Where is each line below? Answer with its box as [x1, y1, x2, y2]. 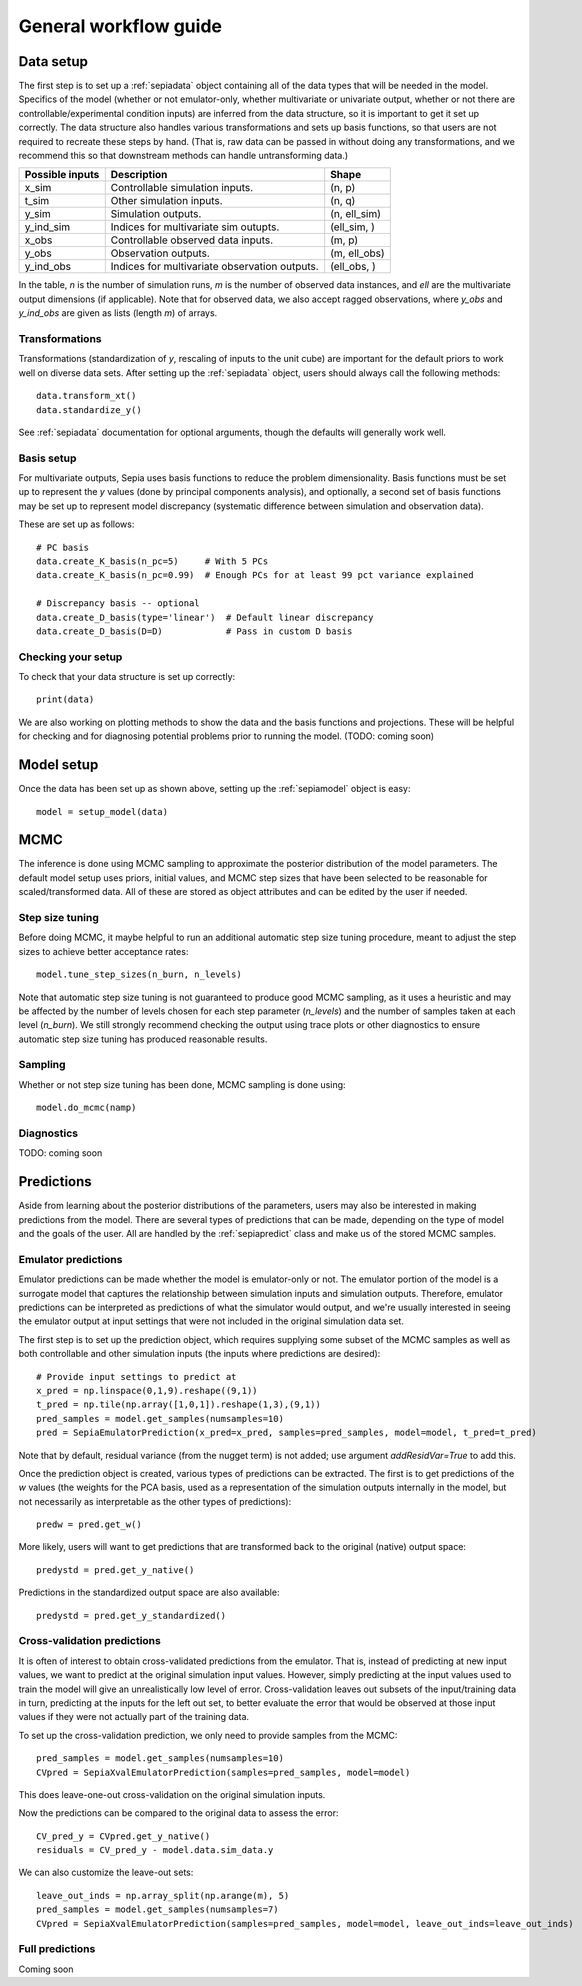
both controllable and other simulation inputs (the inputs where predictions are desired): [18, 1348, 381, 1360]
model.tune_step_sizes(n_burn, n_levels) [36, 969, 242, 980]
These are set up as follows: [18, 518, 135, 530]
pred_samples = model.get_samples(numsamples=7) [36, 1904, 279, 1915]
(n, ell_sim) [330, 207, 382, 221]
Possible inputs [24, 168, 100, 182]
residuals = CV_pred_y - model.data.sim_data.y [36, 1845, 274, 1856]
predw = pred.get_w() [36, 1519, 142, 1530]
